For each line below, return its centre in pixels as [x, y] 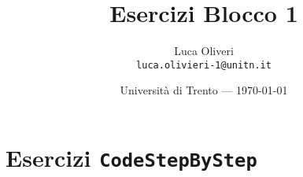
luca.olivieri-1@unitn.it [204, 65]
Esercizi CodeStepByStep [131, 157]
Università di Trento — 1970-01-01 [204, 90]
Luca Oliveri [204, 51]
